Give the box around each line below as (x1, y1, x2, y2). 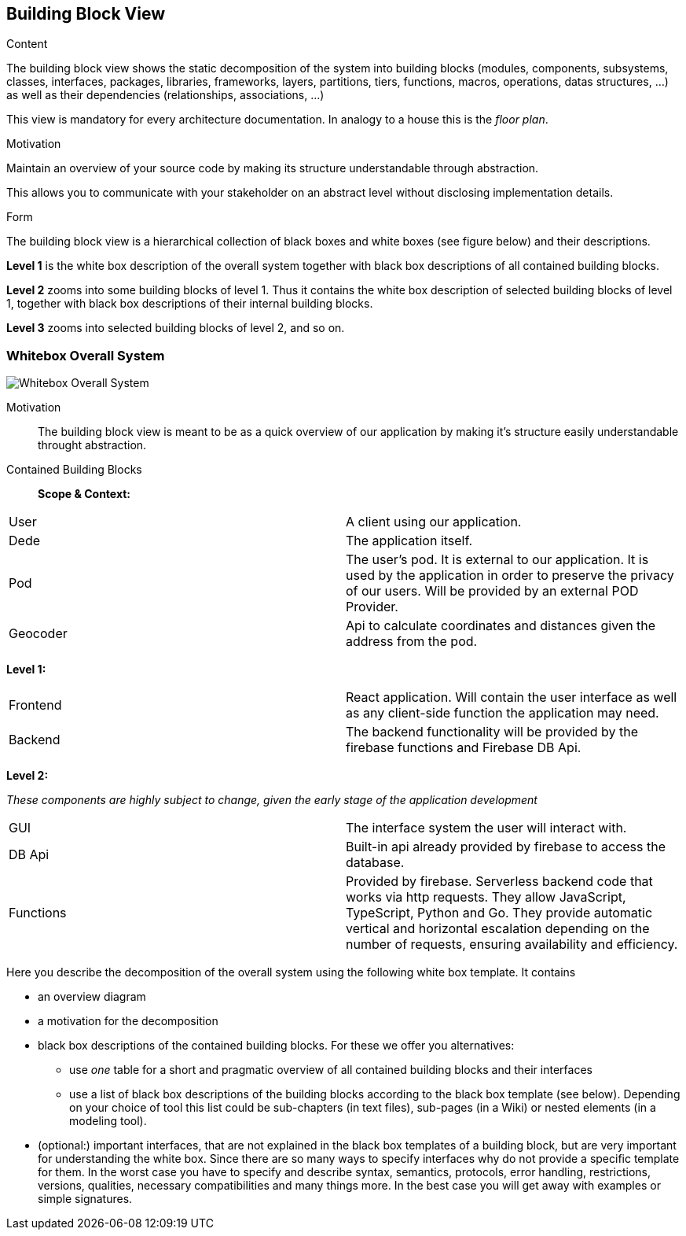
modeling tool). (69, 1114, 147, 1128)
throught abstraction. (38, 438, 147, 452)
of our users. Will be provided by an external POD (346, 583, 639, 600)
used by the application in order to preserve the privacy (346, 567, 674, 584)
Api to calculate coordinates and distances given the (346, 618, 656, 634)
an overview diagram (38, 990, 146, 1004)
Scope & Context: (38, 487, 131, 501)
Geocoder (9, 625, 68, 642)
